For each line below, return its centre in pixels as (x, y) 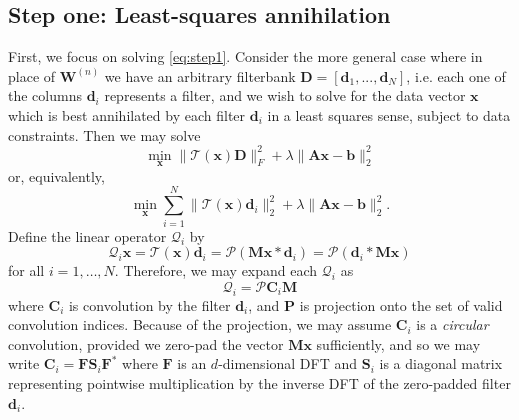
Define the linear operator (87, 235)
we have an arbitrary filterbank (200, 75)
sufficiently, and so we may (398, 343)
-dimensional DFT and (288, 363)
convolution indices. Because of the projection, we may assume (200, 324)
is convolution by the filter (149, 304)
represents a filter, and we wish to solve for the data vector (285, 95)
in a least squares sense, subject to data (389, 114)
